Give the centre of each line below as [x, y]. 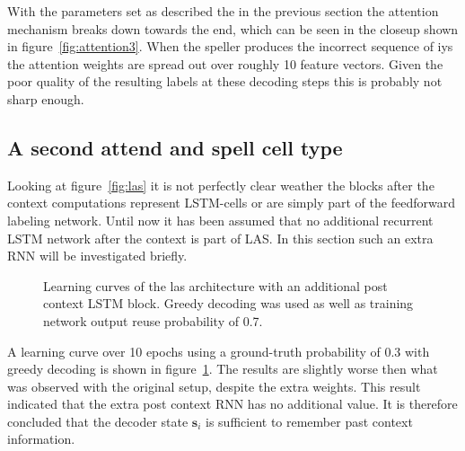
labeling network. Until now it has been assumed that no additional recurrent [220, 220]
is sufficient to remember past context [309, 421]
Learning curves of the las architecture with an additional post [215, 285]
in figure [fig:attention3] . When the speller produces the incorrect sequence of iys [230, 46]
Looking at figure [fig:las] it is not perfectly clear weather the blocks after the [221, 185]
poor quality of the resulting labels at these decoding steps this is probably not [225, 81]
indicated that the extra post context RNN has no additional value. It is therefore [232, 404]
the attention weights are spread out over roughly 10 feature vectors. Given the [225, 63]
